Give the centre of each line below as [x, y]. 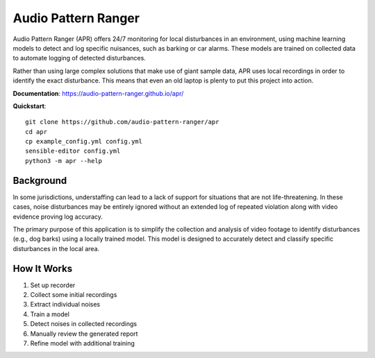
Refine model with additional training [83, 343]
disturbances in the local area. [56, 248]
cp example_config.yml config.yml [84, 142]
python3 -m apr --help [64, 161]
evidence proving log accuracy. [58, 216]
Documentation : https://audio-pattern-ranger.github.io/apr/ [98, 93]
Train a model [50, 314]
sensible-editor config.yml [73, 151]
